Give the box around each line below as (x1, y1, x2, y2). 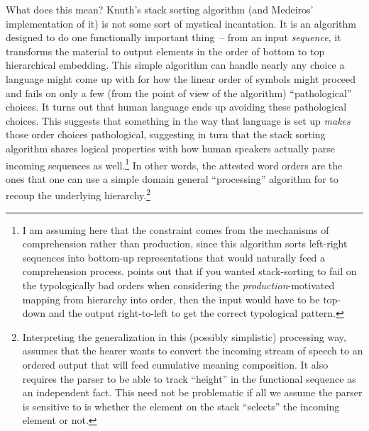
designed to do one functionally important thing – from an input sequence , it (6, 30, 341, 45)
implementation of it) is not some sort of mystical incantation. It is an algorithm (6, 16, 356, 30)
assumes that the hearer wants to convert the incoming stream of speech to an (22, 343, 363, 358)
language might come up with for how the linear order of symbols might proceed (6, 71, 356, 86)
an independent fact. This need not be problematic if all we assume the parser (22, 385, 363, 400)
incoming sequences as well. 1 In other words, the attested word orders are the (6, 155, 343, 172)
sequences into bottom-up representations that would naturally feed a (22, 250, 326, 264)
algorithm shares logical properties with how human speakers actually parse (6, 140, 335, 155)
